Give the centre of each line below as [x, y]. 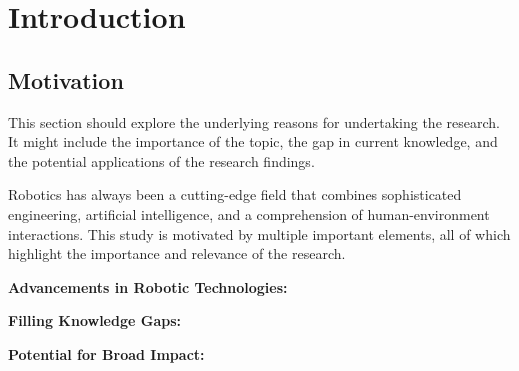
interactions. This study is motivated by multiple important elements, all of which [259, 233]
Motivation [66, 79]
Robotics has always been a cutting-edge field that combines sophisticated [235, 194]
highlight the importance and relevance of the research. [177, 253]
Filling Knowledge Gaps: [94, 320]
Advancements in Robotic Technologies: [148, 286]
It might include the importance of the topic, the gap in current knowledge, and [253, 141]
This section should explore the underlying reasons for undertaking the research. [254, 121]
